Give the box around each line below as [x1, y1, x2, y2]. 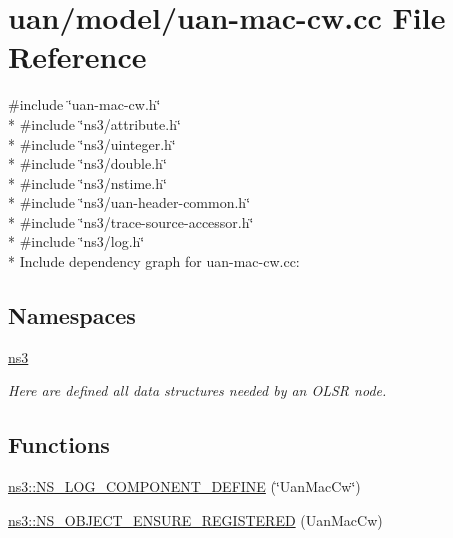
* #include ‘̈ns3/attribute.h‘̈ [8, 113, 181, 134]
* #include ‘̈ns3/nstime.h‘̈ [8, 172, 167, 193]
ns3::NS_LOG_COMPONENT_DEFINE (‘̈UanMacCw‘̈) [8, 476, 361, 497]
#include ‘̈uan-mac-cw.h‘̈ [8, 94, 161, 115]
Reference [8, 36, 147, 77]
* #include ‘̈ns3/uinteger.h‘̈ [8, 133, 176, 154]
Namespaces [8, 300, 136, 331]
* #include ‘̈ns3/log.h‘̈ [8, 231, 145, 252]
